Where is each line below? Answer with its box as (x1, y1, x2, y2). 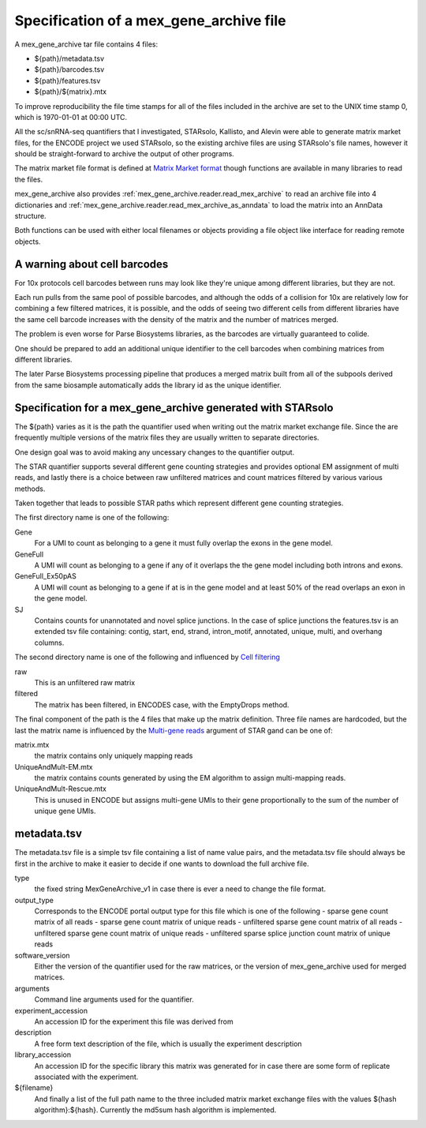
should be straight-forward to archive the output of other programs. (14, 149, 234, 159)
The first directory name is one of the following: (14, 513, 170, 523)
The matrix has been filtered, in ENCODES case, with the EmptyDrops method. (34, 699, 290, 710)
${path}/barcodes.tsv (34, 65, 105, 74)
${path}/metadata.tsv (34, 54, 105, 63)
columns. (34, 638, 65, 647)
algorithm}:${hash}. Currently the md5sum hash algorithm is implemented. (34, 1105, 277, 1115)
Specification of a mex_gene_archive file (14, 12, 286, 29)
